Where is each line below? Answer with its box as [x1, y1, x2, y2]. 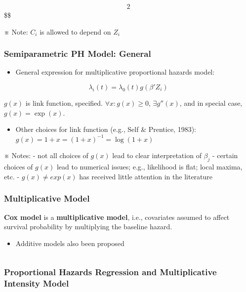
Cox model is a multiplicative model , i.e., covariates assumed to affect [4, 211, 230, 222]
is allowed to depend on [40, 26, 111, 37]
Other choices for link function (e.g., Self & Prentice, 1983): [15, 124, 196, 134]
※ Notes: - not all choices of [4, 150, 88, 161]
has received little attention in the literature [79, 171, 213, 181]
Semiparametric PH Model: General [4, 47, 151, 60]
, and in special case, [179, 98, 243, 108]
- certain [212, 150, 238, 161]
